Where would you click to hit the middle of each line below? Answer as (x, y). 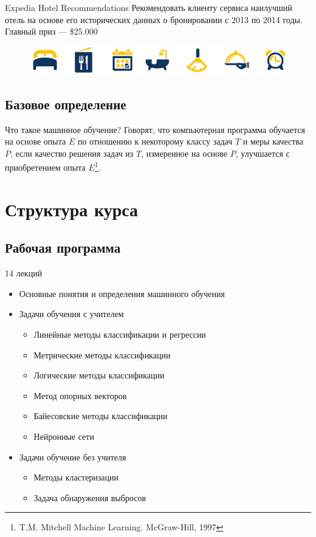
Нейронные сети (64, 436)
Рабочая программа (63, 248)
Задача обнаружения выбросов (90, 497)
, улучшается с (263, 153)
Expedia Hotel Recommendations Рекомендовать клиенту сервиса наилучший (149, 7)
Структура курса (72, 209)
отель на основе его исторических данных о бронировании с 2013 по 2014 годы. (154, 19)
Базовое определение (66, 104)
